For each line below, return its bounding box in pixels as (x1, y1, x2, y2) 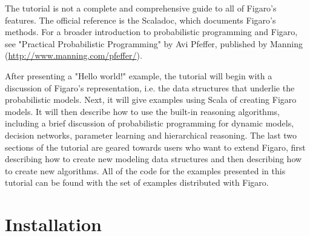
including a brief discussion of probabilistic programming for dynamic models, (5, 117, 294, 129)
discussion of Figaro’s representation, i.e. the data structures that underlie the (5, 81, 295, 94)
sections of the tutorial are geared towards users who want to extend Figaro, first (5, 140, 306, 153)
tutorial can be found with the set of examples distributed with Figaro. (5, 176, 269, 189)
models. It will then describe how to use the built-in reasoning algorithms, (5, 105, 280, 117)
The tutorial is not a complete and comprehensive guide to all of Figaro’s (5, 2, 277, 14)
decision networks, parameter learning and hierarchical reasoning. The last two (5, 128, 297, 141)
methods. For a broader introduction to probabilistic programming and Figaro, (5, 25, 298, 38)
